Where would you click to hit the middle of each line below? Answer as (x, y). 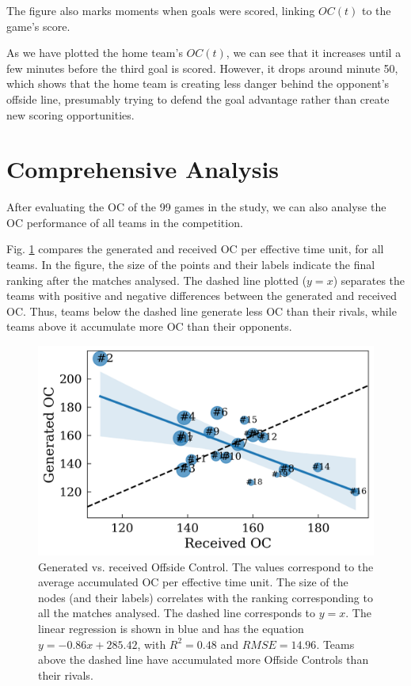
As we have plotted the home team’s (95, 53)
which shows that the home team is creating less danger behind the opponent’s (198, 83)
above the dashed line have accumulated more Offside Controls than (204, 659)
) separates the (369, 280)
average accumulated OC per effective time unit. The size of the (193, 582)
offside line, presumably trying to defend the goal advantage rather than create (198, 99)
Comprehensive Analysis (143, 169)
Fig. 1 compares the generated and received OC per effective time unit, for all (195, 249)
